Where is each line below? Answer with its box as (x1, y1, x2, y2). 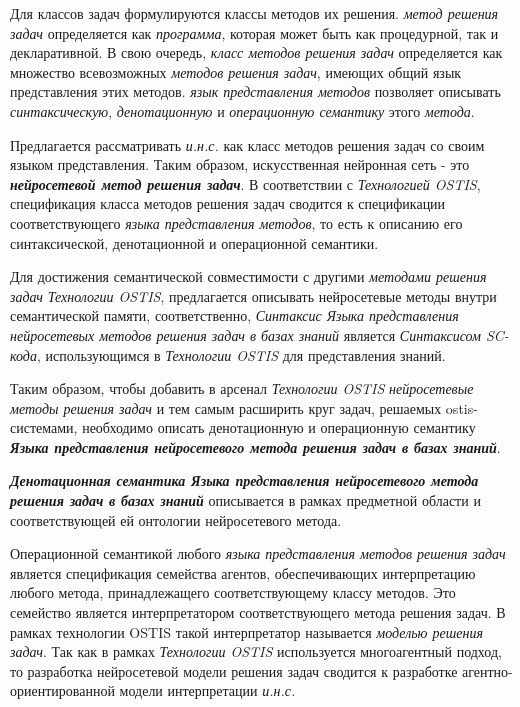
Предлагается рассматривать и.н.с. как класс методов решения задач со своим (10, 134, 485, 155)
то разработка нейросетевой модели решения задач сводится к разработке (10, 660, 458, 681)
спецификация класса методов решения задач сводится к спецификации (10, 193, 446, 214)
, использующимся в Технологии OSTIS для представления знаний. (36, 344, 446, 365)
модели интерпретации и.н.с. (119, 680, 296, 701)
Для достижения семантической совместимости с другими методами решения (10, 266, 487, 287)
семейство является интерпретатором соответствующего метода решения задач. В (10, 602, 506, 623)
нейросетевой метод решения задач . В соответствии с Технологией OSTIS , (10, 173, 481, 194)
